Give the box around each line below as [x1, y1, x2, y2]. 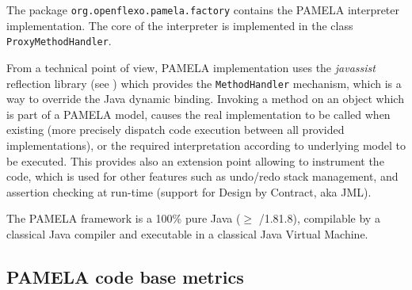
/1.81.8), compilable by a [258, 210, 380, 227]
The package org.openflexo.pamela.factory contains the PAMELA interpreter [6, 2, 400, 17]
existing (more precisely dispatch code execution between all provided [6, 121, 345, 138]
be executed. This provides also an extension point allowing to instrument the [6, 152, 384, 169]
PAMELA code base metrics [6, 264, 244, 288]
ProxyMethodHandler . [6, 32, 112, 49]
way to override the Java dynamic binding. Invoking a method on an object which [6, 90, 404, 107]
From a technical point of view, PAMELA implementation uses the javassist [6, 59, 376, 75]
